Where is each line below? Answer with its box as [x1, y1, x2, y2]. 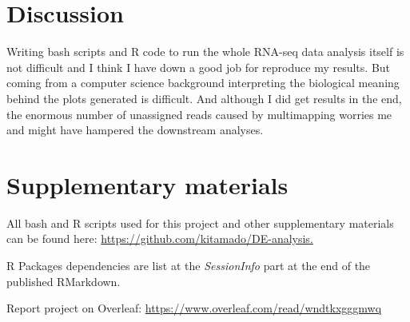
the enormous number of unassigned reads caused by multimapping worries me [6, 105, 392, 122]
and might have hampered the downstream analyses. [6, 121, 264, 138]
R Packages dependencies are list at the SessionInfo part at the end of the [6, 257, 371, 273]
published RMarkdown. [6, 272, 121, 289]
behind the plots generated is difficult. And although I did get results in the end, [6, 89, 402, 106]
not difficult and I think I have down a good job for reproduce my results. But [6, 58, 391, 75]
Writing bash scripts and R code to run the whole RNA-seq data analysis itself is [6, 43, 404, 60]
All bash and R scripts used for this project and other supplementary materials [6, 214, 394, 231]
